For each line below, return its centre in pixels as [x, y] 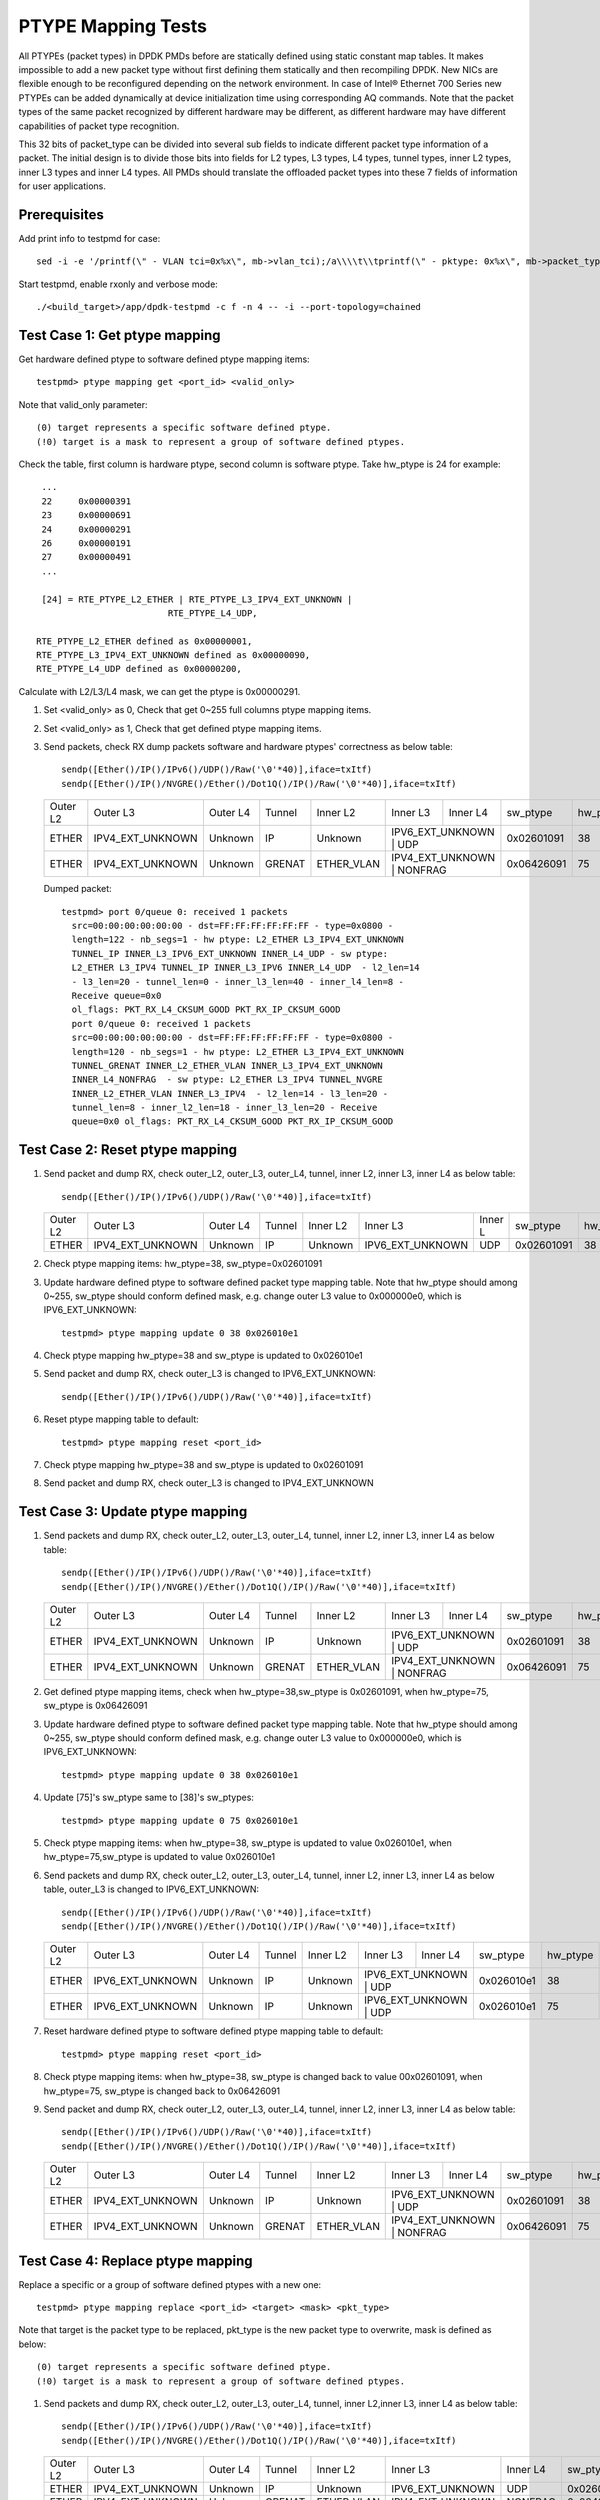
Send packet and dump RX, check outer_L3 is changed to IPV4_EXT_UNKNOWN [208, 1483]
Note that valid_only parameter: [83, 404]
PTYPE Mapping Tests [112, 26]
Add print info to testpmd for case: [89, 238]
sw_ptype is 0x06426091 [95, 1706]
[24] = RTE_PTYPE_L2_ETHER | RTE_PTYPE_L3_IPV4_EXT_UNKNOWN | [197, 599]
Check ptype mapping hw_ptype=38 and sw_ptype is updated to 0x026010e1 [203, 1356]
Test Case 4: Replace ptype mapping [136, 2260]
